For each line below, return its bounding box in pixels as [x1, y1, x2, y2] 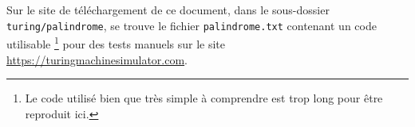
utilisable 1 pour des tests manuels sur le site [6, 33, 225, 52]
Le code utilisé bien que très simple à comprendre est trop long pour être [25, 90, 383, 106]
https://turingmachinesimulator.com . [6, 51, 188, 67]
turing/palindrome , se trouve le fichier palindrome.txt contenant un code [6, 17, 377, 33]
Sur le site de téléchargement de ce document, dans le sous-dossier [6, 2, 330, 17]
